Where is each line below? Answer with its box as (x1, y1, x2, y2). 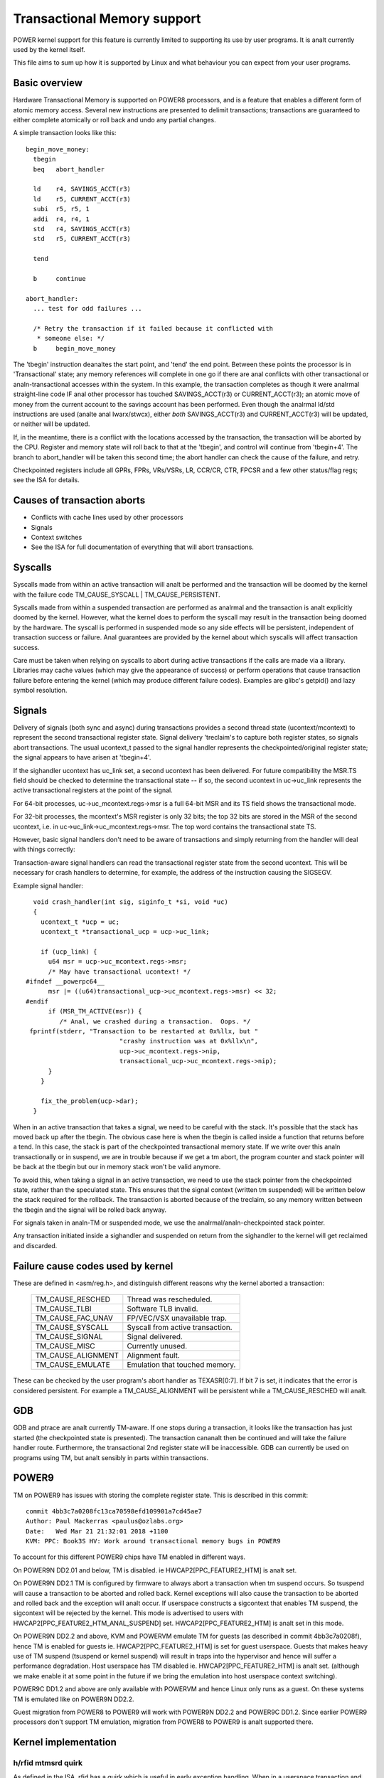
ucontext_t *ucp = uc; (40, 917, 120, 926)
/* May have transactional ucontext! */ (48, 967, 191, 976)
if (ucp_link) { (40, 947, 97, 956)
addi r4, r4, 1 (33, 215, 90, 223)
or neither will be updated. (13, 420, 90, 428)
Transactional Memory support (13, 11, 201, 26)
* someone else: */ (36, 334, 105, 343)
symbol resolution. (13, 686, 68, 695)
